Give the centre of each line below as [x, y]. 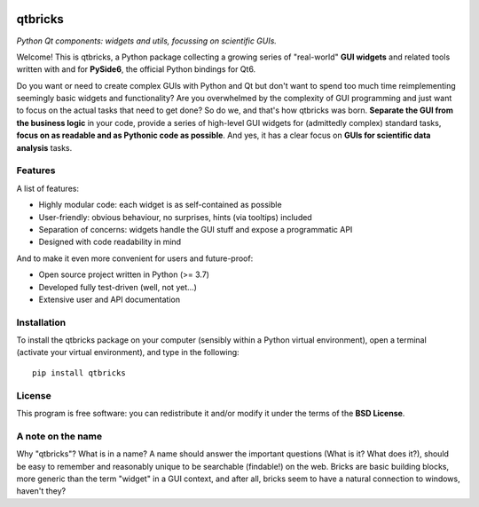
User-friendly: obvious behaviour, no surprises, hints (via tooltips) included [175, 217]
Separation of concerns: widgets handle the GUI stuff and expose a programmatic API [196, 229]
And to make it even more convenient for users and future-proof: [135, 258]
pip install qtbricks [79, 372]
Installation [41, 322]
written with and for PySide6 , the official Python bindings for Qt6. [136, 69]
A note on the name [59, 436]
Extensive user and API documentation [110, 299]
